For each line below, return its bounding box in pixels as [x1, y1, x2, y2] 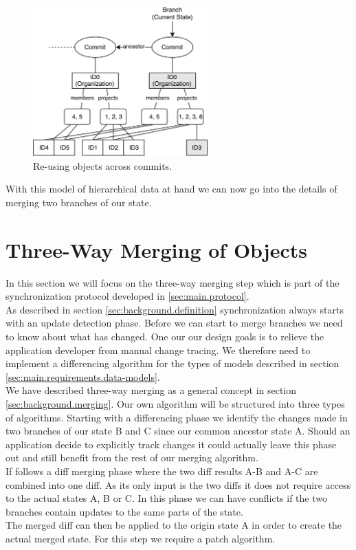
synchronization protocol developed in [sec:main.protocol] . [5, 289, 249, 303]
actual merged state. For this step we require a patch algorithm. [5, 531, 276, 545]
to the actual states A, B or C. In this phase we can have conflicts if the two [5, 491, 327, 505]
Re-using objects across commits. [33, 158, 173, 173]
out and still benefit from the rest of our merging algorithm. [5, 450, 258, 465]
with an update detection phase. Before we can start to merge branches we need [5, 316, 343, 330]
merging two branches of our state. [5, 195, 152, 209]
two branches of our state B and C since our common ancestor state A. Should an [5, 423, 351, 438]
